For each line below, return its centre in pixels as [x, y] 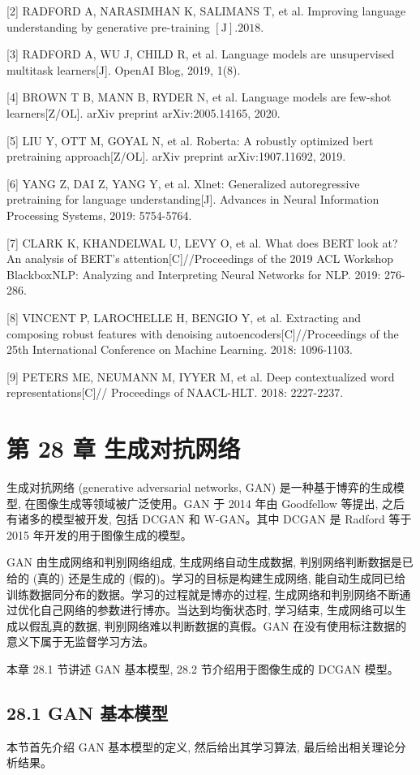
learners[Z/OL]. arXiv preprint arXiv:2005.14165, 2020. [144, 112]
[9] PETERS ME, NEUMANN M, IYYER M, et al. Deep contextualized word [201, 376]
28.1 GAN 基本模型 [88, 712]
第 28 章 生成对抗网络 [124, 448]
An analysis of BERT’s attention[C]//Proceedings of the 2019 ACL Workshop [200, 258]
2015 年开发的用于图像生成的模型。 [99, 534]
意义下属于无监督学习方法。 [80, 642]
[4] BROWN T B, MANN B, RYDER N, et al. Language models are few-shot [199, 97]
